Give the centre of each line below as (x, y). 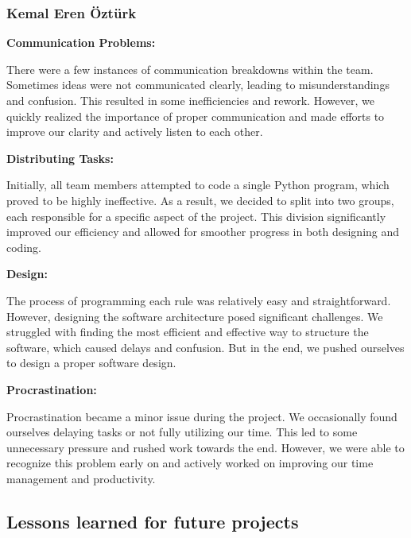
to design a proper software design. (91, 363)
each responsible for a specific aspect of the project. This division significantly (196, 216)
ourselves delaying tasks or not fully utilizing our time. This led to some (182, 432)
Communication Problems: (81, 43)
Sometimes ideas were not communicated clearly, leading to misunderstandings (198, 85)
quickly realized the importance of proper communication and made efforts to (196, 116)
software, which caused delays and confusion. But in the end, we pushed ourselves (205, 347)
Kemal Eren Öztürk (72, 12)
